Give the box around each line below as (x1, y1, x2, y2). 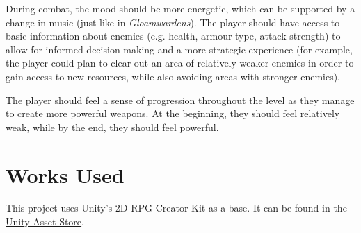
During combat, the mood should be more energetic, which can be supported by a (6, 1, 355, 15)
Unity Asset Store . (6, 214, 84, 229)
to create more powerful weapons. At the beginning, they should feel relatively (6, 106, 340, 121)
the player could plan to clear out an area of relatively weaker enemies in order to (6, 55, 354, 70)
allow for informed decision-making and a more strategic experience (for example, (6, 42, 353, 56)
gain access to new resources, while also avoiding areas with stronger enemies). (6, 69, 341, 83)
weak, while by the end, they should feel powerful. (6, 119, 219, 134)
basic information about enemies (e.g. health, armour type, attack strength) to (6, 28, 341, 43)
